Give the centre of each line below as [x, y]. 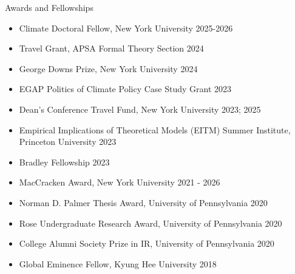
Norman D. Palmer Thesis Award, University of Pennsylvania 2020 [143, 202]
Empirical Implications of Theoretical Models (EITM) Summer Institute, [155, 129]
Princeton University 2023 [68, 142]
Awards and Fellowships [49, 7]
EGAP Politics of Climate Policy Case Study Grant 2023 [125, 89]
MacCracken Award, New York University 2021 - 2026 [120, 182]
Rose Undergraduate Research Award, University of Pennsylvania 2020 [151, 223]
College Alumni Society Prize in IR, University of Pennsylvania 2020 [147, 243]
